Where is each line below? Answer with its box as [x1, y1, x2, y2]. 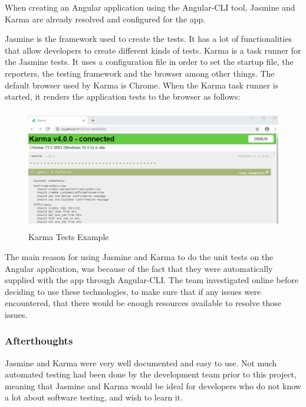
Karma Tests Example [28, 231, 109, 243]
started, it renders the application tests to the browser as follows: [5, 90, 241, 103]
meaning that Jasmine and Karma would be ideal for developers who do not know [5, 379, 301, 392]
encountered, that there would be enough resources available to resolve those [5, 297, 282, 309]
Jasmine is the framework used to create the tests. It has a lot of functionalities [5, 32, 292, 45]
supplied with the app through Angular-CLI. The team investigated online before [5, 274, 298, 286]
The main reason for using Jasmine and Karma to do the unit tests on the [5, 250, 274, 262]
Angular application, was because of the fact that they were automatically [5, 262, 273, 274]
